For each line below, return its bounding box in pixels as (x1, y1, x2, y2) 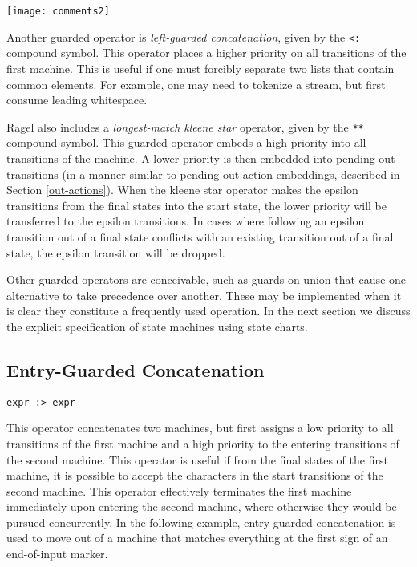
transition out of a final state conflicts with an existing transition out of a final (6, 228, 394, 245)
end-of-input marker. (6, 545, 108, 562)
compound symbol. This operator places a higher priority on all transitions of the (6, 44, 407, 61)
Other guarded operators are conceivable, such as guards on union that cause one (6, 271, 407, 288)
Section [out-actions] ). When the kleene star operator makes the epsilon (6, 181, 358, 198)
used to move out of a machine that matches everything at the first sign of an (6, 529, 388, 546)
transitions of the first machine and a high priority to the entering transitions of (6, 435, 399, 452)
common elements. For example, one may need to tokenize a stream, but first (6, 75, 386, 92)
